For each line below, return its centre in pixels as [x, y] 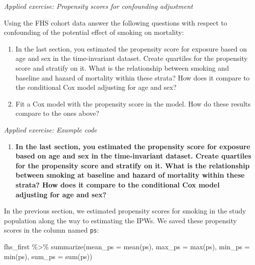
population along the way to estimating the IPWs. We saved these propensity [120, 220]
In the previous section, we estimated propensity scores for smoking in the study [125, 211]
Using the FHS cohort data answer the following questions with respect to [116, 22]
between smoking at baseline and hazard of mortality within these [130, 175]
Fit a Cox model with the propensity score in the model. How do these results [133, 103]
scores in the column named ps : [52, 230]
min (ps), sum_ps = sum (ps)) [48, 256]
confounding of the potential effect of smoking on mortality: [94, 32]
